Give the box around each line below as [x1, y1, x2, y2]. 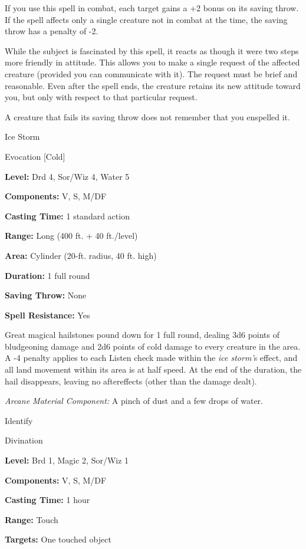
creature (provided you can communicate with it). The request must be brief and [5, 67, 298, 80]
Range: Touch [5, 513, 58, 525]
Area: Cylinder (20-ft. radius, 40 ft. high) [5, 249, 157, 261]
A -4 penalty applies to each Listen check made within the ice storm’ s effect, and [5, 351, 298, 364]
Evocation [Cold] [5, 150, 65, 162]
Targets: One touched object [5, 533, 111, 545]
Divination [5, 434, 43, 446]
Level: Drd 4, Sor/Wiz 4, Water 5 [5, 170, 130, 182]
